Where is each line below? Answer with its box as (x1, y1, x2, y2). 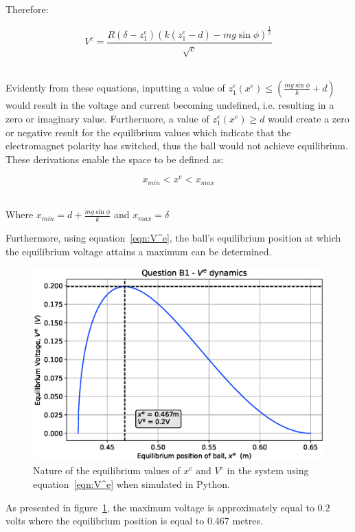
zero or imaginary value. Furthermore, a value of (5, 111, 209, 125)
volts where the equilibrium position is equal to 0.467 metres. (5, 513, 263, 528)
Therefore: (5, 2, 49, 16)
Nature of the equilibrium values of (33, 463, 181, 478)
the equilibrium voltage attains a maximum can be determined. (5, 244, 272, 258)
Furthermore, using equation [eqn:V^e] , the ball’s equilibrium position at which (5, 231, 341, 245)
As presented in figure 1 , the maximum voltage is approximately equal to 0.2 (5, 500, 330, 514)
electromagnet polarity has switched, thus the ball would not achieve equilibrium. (5, 138, 348, 153)
